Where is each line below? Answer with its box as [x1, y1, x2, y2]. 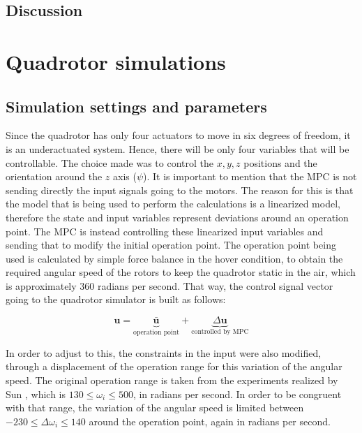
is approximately [6, 278, 77, 293]
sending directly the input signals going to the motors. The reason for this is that [6, 182, 354, 197]
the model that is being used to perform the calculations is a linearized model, [6, 196, 340, 211]
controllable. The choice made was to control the [6, 155, 214, 170]
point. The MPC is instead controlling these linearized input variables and [6, 223, 324, 238]
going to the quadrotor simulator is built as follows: [6, 292, 226, 307]
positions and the [243, 155, 317, 170]
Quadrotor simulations [6, 47, 226, 75]
